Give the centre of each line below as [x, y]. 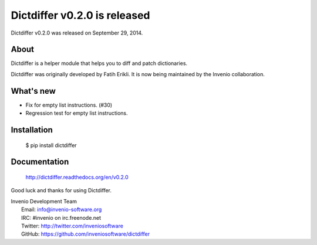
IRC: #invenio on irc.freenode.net [61, 217]
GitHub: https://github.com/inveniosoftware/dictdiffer [85, 234]
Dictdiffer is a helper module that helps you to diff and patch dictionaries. [99, 63]
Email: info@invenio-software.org [62, 210]
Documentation [40, 162]
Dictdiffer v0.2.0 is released [80, 15]
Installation [32, 130]
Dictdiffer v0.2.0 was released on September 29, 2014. [77, 33]
